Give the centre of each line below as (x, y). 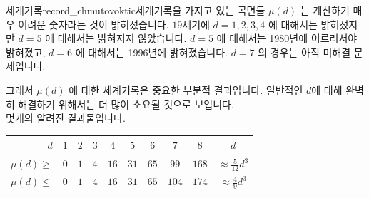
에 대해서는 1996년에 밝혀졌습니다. (151, 52)
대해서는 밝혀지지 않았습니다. (122, 38)
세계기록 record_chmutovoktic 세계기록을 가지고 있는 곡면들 (136, 10)
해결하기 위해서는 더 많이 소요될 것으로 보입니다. (126, 104)
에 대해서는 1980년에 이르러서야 (287, 38)
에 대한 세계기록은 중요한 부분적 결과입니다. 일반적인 (186, 89)
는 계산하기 (325, 10)
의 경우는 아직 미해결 (304, 52)
